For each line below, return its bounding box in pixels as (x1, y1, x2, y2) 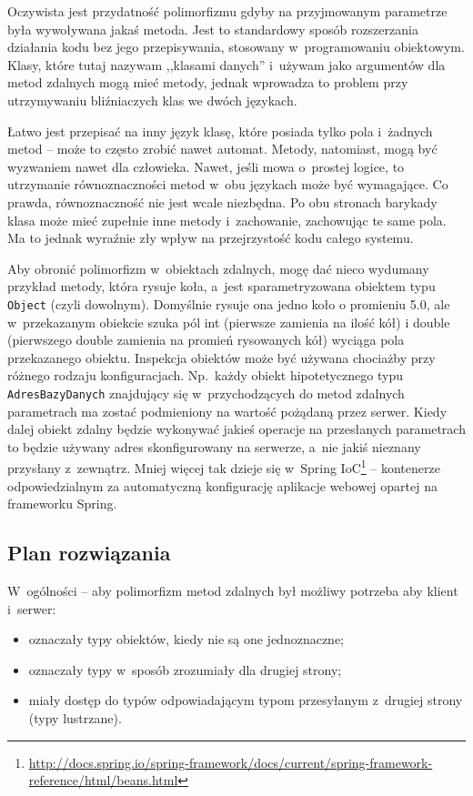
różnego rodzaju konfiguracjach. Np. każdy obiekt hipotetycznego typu (7, 366, 403, 385)
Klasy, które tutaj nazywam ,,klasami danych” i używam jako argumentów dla (7, 55, 446, 74)
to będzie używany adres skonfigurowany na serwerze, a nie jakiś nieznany (7, 437, 421, 456)
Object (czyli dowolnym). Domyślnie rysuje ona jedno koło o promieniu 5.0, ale (7, 294, 450, 313)
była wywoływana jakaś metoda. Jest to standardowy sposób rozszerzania (7, 19, 418, 38)
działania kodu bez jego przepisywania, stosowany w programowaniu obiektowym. (7, 37, 465, 56)
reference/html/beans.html (28, 771, 178, 790)
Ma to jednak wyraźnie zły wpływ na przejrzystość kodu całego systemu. (7, 228, 414, 247)
